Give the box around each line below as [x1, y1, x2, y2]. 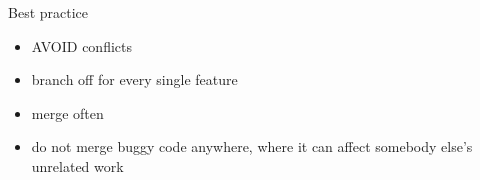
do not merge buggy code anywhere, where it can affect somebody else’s [31, 136, 473, 157]
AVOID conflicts [31, 35, 133, 56]
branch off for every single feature [31, 69, 238, 90]
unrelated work [31, 155, 124, 176]
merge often [31, 102, 104, 123]
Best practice [8, 2, 89, 22]
